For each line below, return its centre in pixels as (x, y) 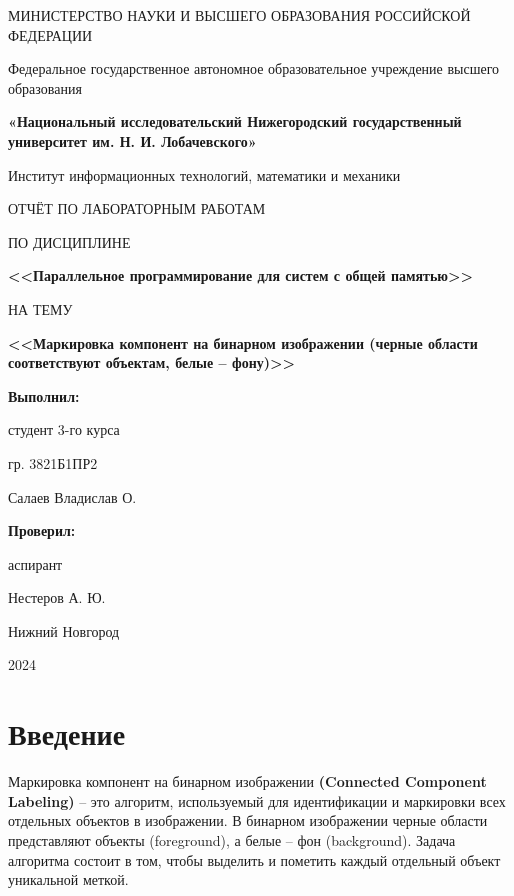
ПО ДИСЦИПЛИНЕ (69, 241)
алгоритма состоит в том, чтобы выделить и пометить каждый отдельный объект (254, 859)
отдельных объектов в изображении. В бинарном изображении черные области (248, 820)
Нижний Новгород (64, 630)
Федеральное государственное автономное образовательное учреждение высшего (254, 68)
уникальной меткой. (68, 879)
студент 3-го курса (64, 429)
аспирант (35, 563)
